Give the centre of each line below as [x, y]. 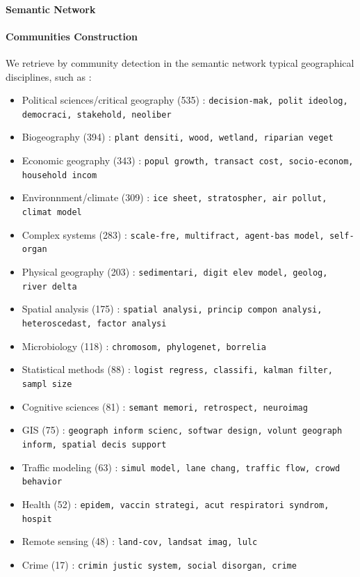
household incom [59, 175]
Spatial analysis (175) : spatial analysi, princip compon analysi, [172, 309]
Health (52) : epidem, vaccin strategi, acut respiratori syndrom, [175, 504]
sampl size [47, 385]
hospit [37, 519]
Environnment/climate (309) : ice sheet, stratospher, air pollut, [174, 197]
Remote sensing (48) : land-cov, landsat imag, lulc [140, 541]
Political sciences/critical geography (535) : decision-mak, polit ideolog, [185, 100]
